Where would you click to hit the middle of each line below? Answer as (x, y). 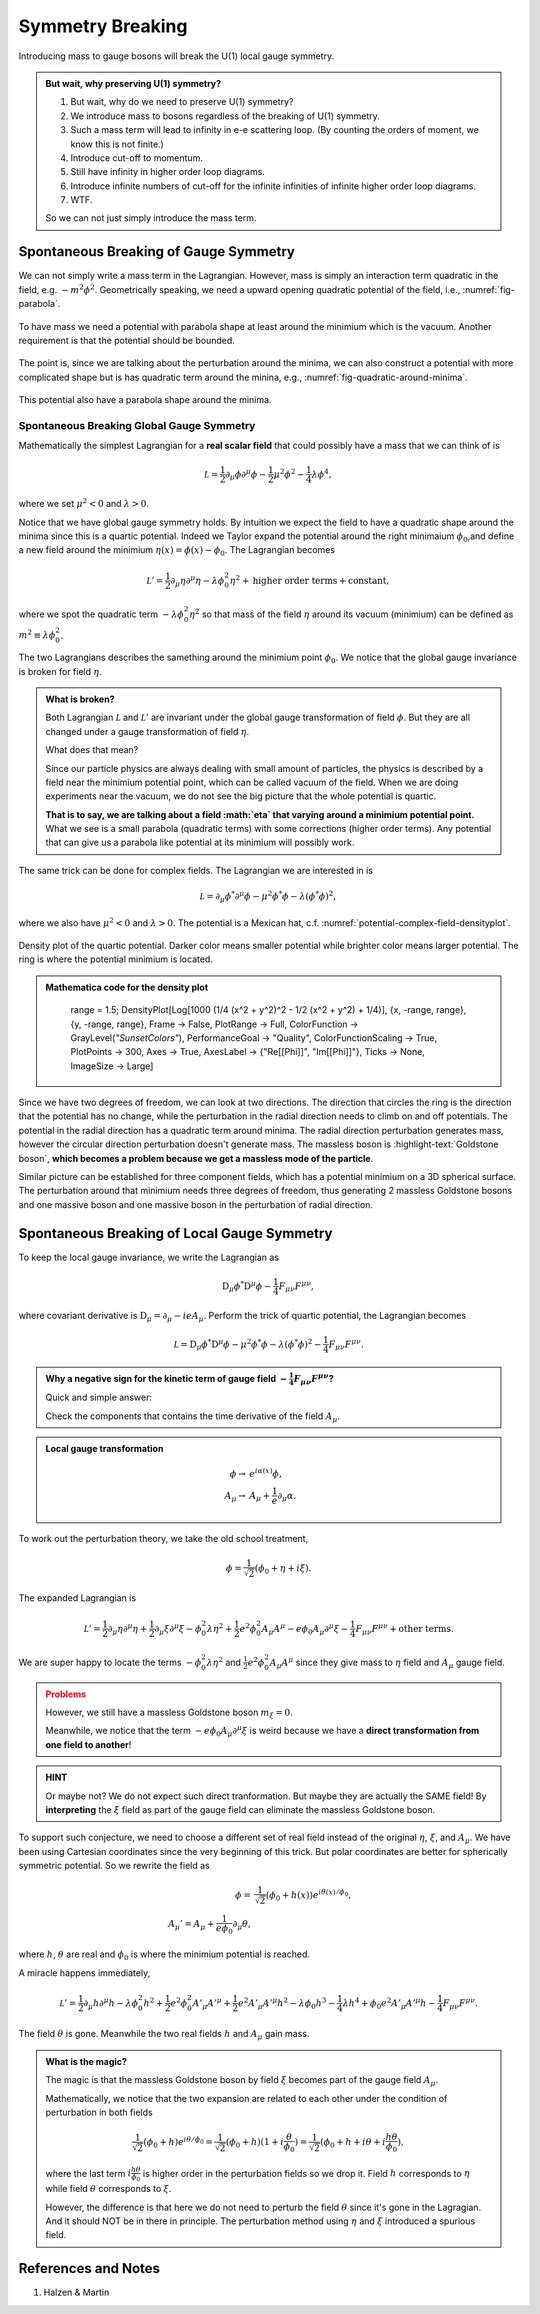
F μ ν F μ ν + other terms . (404, 1629)
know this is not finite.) (117, 144)
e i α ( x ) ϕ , (265, 1473)
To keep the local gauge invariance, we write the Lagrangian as (149, 1257)
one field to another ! (88, 1744)
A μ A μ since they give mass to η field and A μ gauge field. (387, 1662)
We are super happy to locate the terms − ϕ (110, 1662)
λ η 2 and (224, 1661)
